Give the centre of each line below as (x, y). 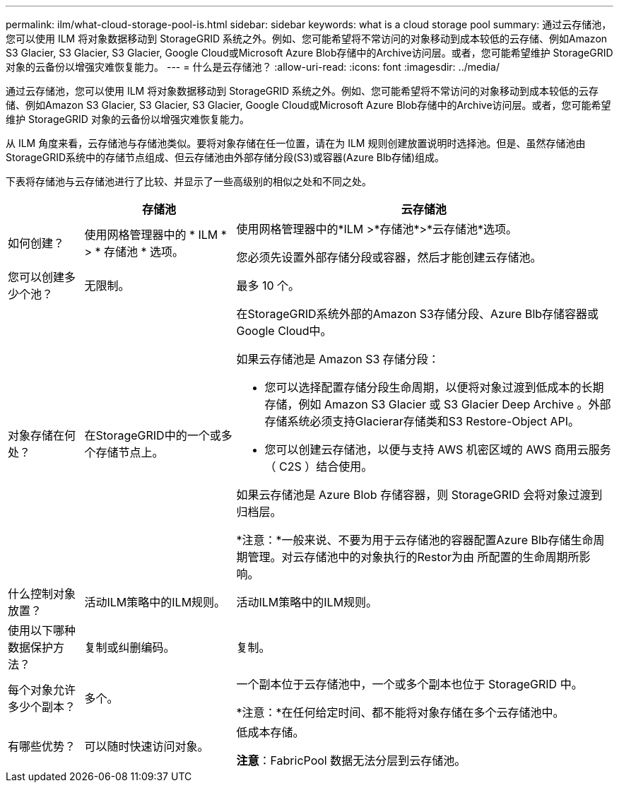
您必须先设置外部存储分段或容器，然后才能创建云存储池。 (389, 257)
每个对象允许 (42, 690)
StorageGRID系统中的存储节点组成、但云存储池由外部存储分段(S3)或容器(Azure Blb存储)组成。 (225, 157)
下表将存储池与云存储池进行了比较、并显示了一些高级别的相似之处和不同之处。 (189, 181)
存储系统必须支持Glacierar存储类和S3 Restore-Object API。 (422, 421)
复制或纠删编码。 (130, 647)
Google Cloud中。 (284, 331)
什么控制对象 (42, 594)
